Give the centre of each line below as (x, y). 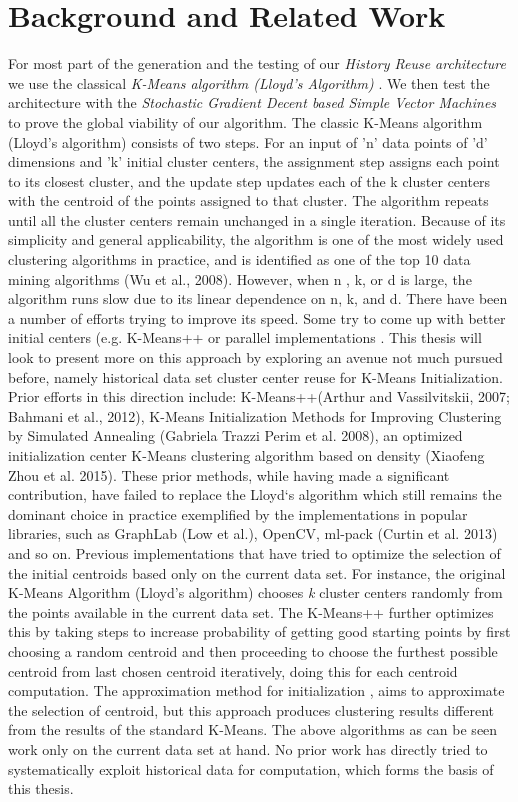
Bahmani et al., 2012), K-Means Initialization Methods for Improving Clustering (255, 415)
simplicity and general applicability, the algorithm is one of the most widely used (256, 239)
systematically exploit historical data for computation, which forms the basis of (251, 768)
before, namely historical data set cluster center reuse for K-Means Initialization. (255, 376)
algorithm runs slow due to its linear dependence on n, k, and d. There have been (258, 298)
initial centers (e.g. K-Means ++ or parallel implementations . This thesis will (245, 337)
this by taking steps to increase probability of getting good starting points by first (259, 631)
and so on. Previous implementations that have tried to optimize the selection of (254, 552)
